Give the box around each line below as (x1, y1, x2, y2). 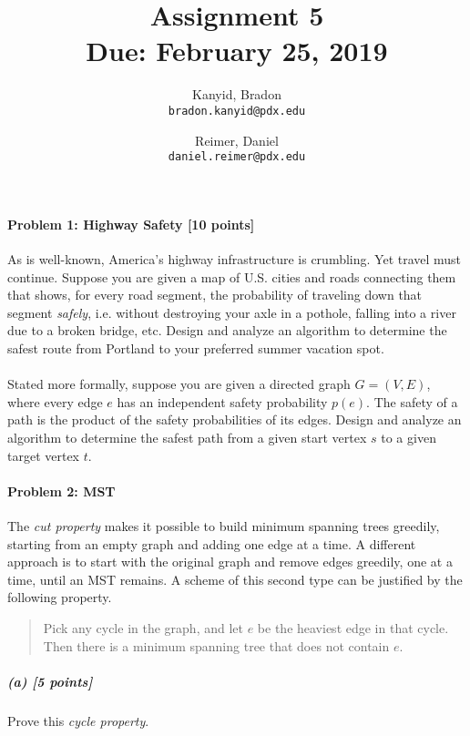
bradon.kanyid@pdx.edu (168, 104, 306, 118)
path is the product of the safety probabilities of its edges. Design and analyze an (7, 410, 462, 429)
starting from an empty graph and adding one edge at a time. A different (7, 534, 416, 553)
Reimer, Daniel (195, 130, 279, 149)
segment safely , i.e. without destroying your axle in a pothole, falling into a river (7, 302, 456, 322)
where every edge (7, 392, 103, 411)
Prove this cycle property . (7, 710, 149, 730)
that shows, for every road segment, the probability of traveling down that (7, 285, 423, 304)
